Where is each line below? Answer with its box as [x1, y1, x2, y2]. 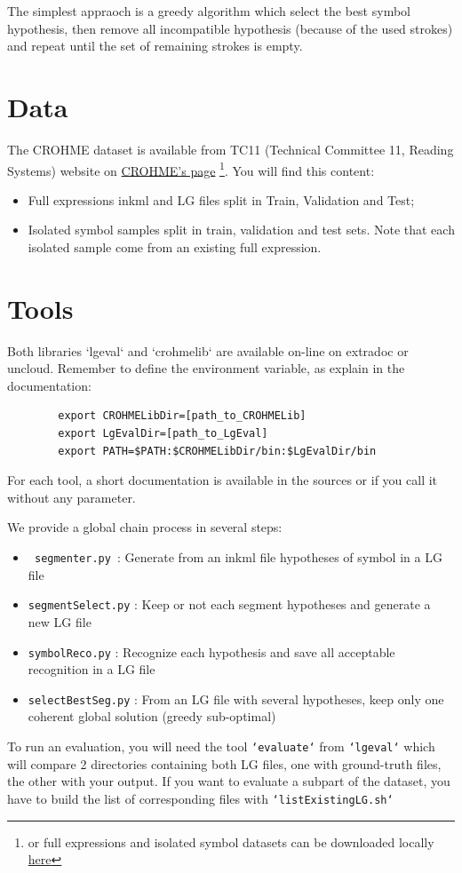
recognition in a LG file [28, 660, 155, 679]
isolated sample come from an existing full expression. [28, 237, 322, 256]
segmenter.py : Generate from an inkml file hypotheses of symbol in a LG [34, 548, 442, 566]
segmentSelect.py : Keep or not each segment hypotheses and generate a [28, 595, 431, 614]
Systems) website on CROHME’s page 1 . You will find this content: [7, 158, 375, 179]
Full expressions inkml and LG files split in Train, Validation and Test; [28, 190, 415, 209]
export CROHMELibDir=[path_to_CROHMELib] [58, 409, 307, 423]
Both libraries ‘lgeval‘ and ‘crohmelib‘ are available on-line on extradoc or [7, 341, 409, 360]
